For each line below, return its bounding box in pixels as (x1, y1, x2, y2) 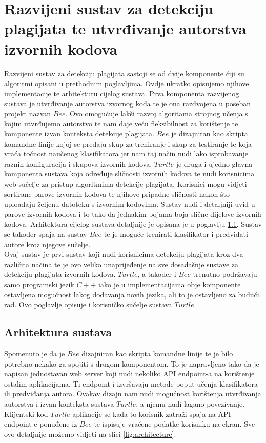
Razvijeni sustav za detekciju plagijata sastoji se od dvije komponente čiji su (4, 68, 244, 78)
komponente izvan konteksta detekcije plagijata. (4, 128, 154, 139)
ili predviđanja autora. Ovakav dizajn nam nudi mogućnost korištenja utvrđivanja (4, 388, 261, 399)
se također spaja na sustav (4, 229, 87, 239)
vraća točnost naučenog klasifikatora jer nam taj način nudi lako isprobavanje (4, 148, 249, 159)
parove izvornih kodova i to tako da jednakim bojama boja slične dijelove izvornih (4, 208, 261, 219)
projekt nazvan (4, 108, 51, 118)
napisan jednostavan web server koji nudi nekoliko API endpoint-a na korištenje (4, 368, 255, 379)
